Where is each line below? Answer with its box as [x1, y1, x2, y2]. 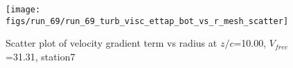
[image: [6, 5, 41, 14]
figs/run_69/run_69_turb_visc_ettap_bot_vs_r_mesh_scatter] [6, 16, 289, 26]
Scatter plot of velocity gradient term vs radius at [6, 36, 217, 50]
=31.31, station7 [6, 49, 76, 63]
